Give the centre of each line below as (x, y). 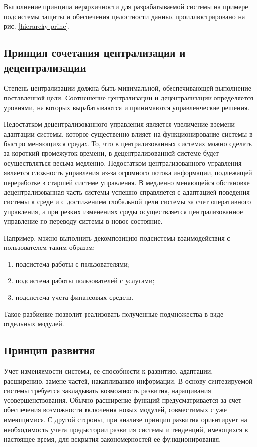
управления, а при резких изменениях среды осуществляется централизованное (124, 211)
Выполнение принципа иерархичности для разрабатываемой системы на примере (126, 6)
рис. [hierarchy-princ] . (37, 26)
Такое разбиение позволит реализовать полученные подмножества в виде (114, 314)
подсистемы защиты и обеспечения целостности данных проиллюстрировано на (125, 16)
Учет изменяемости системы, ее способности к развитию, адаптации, (108, 371)
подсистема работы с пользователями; (72, 264)
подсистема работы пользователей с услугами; (85, 280)
